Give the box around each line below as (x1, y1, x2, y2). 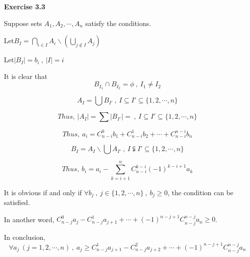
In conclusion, (4, 231, 46, 242)
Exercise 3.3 (4, 1, 46, 11)
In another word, (4, 214, 54, 224)
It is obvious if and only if (4, 187, 82, 197)
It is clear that (4, 71, 48, 81)
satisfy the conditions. (85, 18, 151, 28)
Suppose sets (4, 18, 42, 28)
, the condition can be (167, 187, 234, 197)
